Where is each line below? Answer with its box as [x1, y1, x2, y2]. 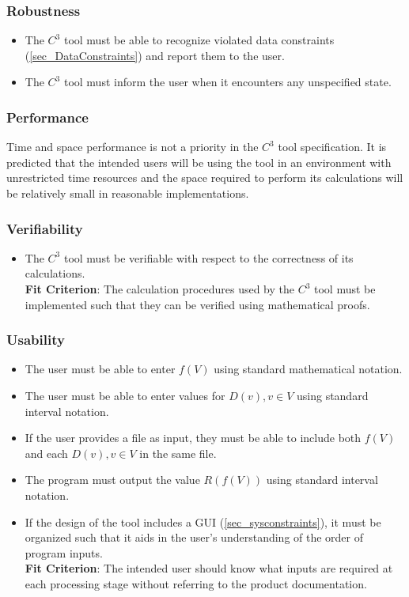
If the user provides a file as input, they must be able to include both [25, 429, 362, 446]
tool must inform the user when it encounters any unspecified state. [63, 74, 392, 90]
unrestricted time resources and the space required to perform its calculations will [6, 169, 403, 186]
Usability [6, 330, 65, 350]
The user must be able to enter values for [25, 387, 225, 403]
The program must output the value [25, 471, 200, 488]
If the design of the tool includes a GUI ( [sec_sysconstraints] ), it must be [25, 513, 381, 530]
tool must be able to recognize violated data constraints [63, 32, 335, 48]
